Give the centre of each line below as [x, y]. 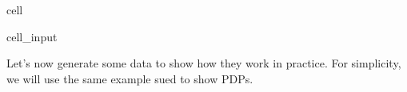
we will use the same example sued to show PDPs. [130, 78]
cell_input [32, 36]
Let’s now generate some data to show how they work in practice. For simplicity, [204, 63]
